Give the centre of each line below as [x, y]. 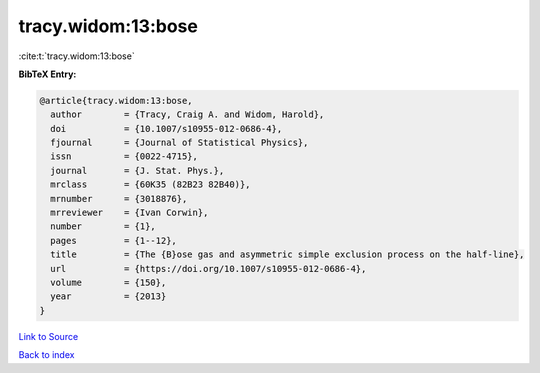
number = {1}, [103, 226]
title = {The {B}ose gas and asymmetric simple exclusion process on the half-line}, [287, 254]
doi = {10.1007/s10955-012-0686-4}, [166, 128]
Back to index [46, 355]
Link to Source [48, 336]
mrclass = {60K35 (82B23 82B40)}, [150, 184]
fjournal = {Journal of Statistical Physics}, [179, 143]
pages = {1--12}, [113, 240]
